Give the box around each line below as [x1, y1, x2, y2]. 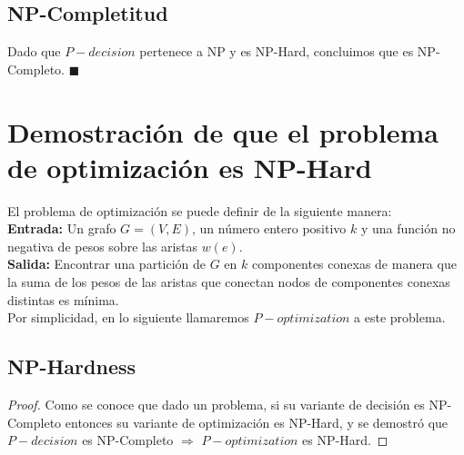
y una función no [360, 219, 456, 238]
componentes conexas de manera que [251, 254, 457, 273]
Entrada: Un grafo [7, 219, 116, 238]
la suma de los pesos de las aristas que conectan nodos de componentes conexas [7, 272, 450, 292]
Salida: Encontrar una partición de [7, 254, 207, 273]
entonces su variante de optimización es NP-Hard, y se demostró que [65, 412, 449, 431]
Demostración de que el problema [7, 113, 439, 150]
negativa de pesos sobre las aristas [7, 236, 197, 255]
